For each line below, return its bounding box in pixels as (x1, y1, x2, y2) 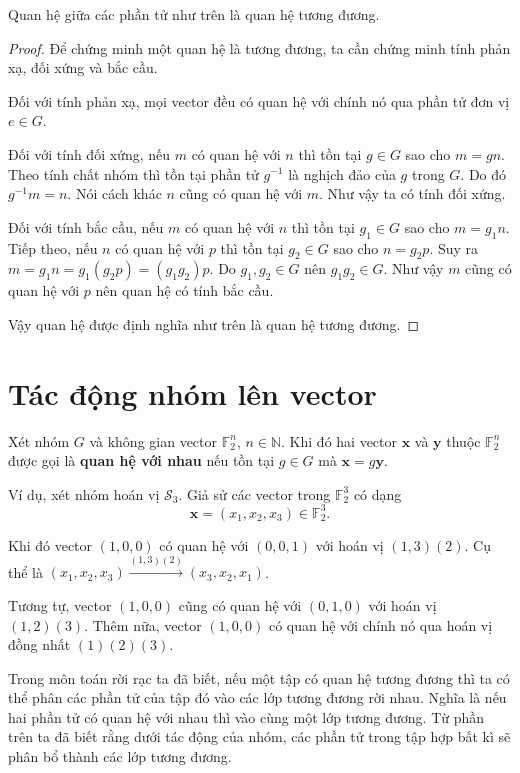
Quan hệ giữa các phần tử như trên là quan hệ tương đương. (8, 4, 380, 24)
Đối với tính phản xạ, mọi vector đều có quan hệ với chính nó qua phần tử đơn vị (8, 90, 510, 111)
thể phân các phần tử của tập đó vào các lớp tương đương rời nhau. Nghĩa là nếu (8, 687, 507, 708)
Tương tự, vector (8, 594, 112, 615)
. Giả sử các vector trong (178, 483, 331, 504)
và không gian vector (89, 430, 217, 451)
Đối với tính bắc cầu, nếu (8, 216, 164, 237)
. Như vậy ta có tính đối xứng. (319, 183, 506, 204)
